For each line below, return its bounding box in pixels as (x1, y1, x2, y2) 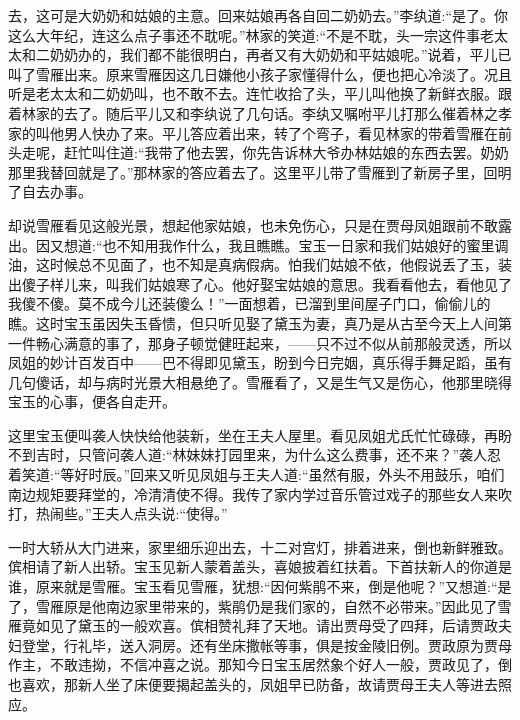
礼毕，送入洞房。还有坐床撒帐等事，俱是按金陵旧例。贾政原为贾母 (77, 634, 512, 655)
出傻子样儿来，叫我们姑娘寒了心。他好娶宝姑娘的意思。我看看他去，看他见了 (8, 273, 512, 294)
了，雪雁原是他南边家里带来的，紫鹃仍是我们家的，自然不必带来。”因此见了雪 (8, 595, 512, 616)
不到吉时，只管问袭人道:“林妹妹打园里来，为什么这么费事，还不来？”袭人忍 (8, 444, 502, 465)
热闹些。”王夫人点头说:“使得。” (35, 503, 228, 524)
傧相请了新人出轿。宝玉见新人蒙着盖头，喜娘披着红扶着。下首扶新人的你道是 (8, 556, 512, 577)
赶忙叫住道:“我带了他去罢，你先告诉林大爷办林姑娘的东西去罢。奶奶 (63, 142, 509, 163)
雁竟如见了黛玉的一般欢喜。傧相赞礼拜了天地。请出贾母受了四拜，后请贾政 (8, 615, 498, 636)
